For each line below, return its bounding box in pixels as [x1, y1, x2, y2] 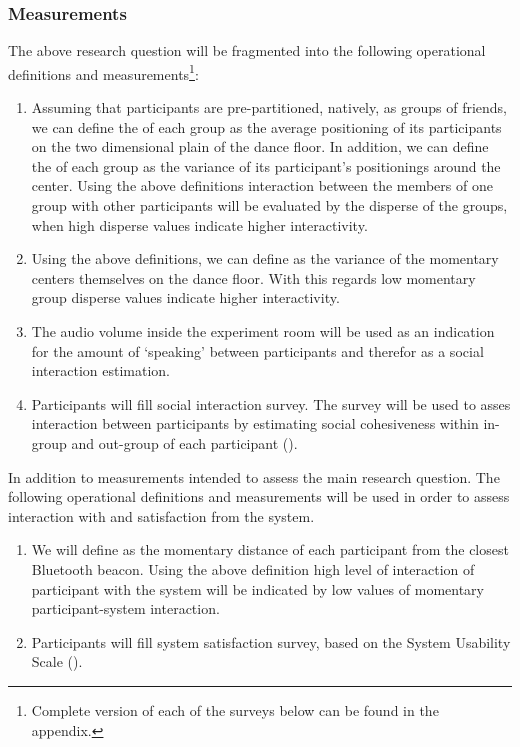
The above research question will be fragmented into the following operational [8, 40, 486, 61]
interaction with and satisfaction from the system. [8, 505, 315, 526]
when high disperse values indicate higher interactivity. [31, 214, 368, 235]
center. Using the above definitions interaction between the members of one [31, 175, 493, 196]
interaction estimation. [31, 360, 170, 381]
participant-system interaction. [31, 598, 220, 619]
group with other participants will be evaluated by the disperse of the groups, [31, 195, 508, 216]
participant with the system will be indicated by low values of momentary [31, 578, 484, 599]
